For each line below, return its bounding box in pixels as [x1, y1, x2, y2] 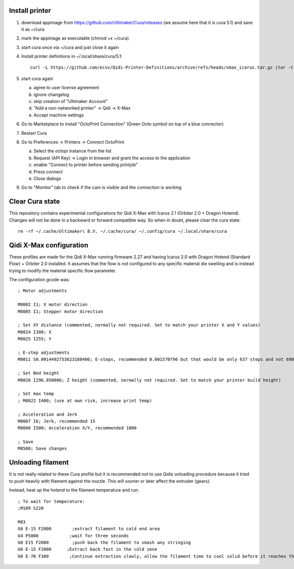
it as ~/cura [21, 26, 45, 32]
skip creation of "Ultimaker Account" [33, 99, 108, 104]
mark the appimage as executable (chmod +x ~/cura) [21, 35, 129, 41]
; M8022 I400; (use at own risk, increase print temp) [18, 397, 152, 403]
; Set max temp [18, 391, 54, 396]
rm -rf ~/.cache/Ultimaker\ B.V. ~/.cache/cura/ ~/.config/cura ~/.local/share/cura [18, 228, 227, 234]
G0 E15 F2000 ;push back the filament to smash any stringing [18, 540, 191, 545]
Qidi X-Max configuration [9, 241, 88, 249]
